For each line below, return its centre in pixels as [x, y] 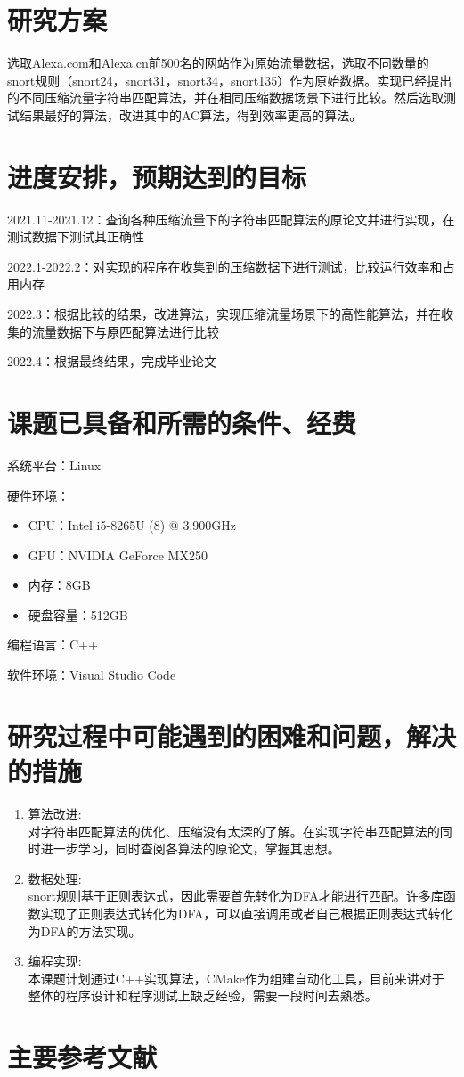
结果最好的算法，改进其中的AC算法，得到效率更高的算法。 [191, 114]
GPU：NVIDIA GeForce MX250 [118, 555]
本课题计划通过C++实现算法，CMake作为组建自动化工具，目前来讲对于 [236, 978]
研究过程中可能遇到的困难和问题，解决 [232, 735]
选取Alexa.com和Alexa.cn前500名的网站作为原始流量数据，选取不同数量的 [218, 63]
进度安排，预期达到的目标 [157, 176]
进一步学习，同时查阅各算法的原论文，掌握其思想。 [190, 849]
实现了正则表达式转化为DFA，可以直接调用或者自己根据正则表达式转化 [247, 913]
